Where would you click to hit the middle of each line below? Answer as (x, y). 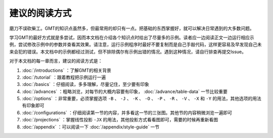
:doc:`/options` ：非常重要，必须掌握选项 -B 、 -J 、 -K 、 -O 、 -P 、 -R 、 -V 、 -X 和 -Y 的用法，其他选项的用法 (142, 99)
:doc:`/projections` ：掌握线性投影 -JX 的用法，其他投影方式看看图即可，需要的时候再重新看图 (120, 120)
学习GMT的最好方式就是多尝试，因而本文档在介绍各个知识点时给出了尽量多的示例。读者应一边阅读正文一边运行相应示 (132, 37)
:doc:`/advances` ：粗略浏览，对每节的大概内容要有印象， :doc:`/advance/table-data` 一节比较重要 (125, 91)
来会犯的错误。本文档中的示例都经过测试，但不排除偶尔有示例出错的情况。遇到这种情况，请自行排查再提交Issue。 (128, 52)
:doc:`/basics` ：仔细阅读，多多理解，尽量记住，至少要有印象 (85, 84)
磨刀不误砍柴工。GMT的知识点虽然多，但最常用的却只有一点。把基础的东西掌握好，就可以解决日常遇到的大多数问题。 (132, 28)
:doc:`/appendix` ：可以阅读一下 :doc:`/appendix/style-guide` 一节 (91, 127)
